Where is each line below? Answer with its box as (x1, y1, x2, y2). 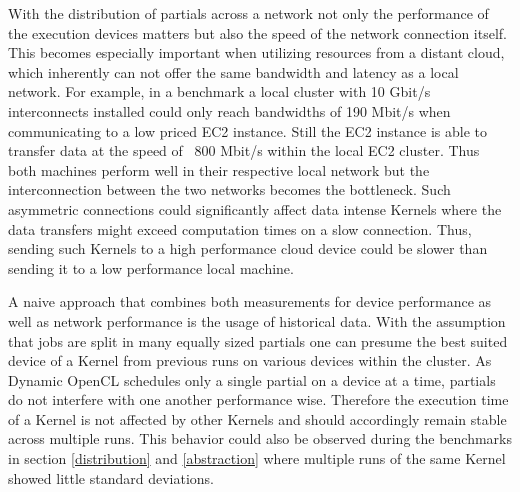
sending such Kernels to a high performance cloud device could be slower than (8, 238, 488, 259)
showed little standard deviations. (8, 467, 215, 488)
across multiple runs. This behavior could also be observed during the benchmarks (8, 428, 513, 449)
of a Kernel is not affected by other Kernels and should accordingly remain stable (8, 408, 507, 429)
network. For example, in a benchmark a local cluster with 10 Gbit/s (8, 81, 431, 102)
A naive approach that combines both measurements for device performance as (8, 291, 492, 312)
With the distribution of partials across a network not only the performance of (8, 3, 489, 23)
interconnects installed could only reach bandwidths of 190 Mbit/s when (8, 100, 451, 121)
